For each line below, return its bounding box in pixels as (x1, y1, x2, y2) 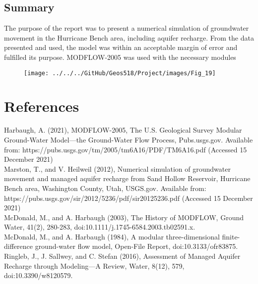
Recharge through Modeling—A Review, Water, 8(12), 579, (4, 260, 185, 271)
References (4, 96, 79, 116)
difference (4, 241, 33, 251)
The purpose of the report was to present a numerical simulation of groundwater (4, 23, 249, 33)
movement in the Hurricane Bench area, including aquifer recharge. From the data (4, 32, 254, 43)
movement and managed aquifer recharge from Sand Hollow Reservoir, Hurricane (4, 173, 251, 184)
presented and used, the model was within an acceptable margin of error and (4, 42, 238, 52)
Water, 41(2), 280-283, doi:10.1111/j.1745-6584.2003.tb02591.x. (4, 222, 195, 232)
